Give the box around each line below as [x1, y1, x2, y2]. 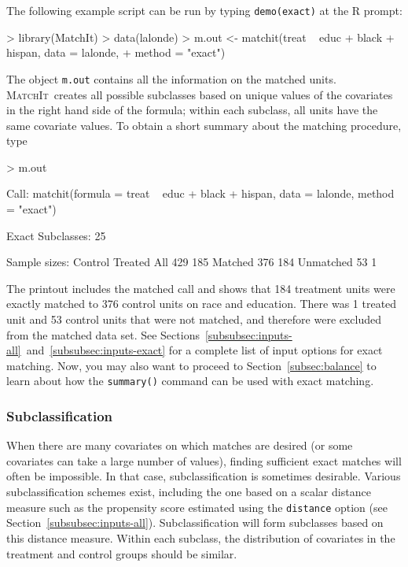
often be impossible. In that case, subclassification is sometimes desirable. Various [6, 468, 401, 484]
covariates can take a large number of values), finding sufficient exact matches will [6, 452, 402, 469]
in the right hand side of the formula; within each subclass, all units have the [6, 102, 378, 118]
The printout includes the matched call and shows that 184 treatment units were [6, 280, 395, 296]
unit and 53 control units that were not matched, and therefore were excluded [6, 311, 382, 328]
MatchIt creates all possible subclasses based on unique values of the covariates [6, 86, 393, 102]
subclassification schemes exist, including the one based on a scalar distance [6, 484, 371, 500]
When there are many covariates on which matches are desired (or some [6, 437, 353, 454]
